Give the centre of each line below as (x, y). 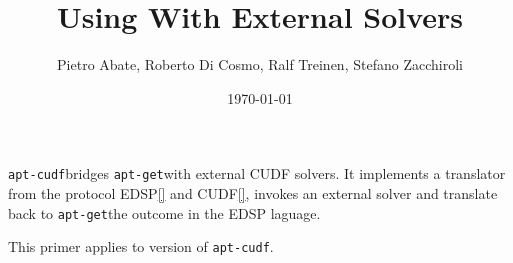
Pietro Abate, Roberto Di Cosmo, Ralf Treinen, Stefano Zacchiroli (260, 64)
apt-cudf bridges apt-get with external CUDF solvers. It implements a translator (257, 173)
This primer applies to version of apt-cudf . (141, 246)
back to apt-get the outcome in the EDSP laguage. (164, 212)
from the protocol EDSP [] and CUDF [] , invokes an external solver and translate (253, 192)
